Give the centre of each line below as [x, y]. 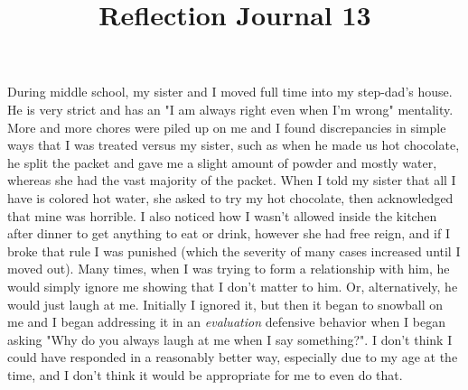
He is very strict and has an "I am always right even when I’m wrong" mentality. [230, 109]
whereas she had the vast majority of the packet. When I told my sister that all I [232, 180]
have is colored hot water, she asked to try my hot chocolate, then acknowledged [230, 197]
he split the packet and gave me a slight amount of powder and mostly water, [222, 162]
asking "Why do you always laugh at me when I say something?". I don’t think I [230, 339]
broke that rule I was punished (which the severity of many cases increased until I [234, 251]
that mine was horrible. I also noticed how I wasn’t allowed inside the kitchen [222, 215]
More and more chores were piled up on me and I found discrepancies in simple [227, 127]
